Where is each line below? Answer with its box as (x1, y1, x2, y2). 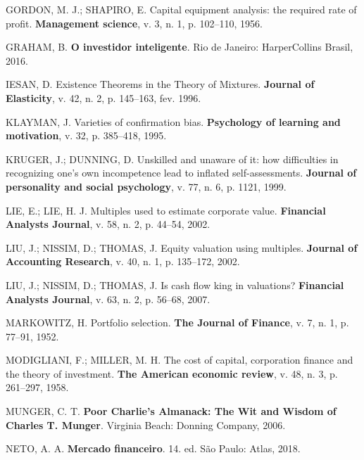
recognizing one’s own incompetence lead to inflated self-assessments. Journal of (6, 165, 357, 180)
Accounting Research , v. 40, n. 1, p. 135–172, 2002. (6, 254, 240, 269)
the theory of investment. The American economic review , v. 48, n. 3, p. (6, 366, 338, 381)
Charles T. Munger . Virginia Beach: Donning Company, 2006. (6, 417, 286, 432)
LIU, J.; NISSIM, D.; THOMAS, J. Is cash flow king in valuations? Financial (6, 277, 344, 292)
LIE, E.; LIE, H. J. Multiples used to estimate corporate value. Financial (6, 203, 326, 217)
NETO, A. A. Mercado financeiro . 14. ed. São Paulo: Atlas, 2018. (6, 441, 301, 456)
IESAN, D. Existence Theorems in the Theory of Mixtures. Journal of (6, 77, 315, 91)
